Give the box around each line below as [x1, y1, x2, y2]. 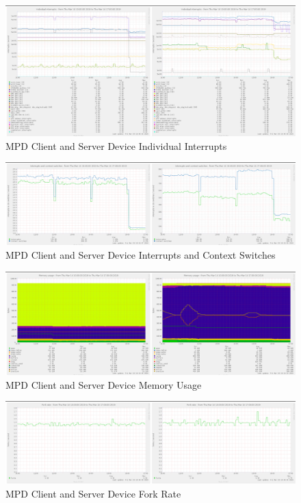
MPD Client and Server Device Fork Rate [5, 486, 181, 500]
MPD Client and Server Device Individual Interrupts [5, 138, 227, 153]
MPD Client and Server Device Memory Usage [5, 377, 202, 391]
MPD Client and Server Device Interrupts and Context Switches [5, 247, 276, 261]
